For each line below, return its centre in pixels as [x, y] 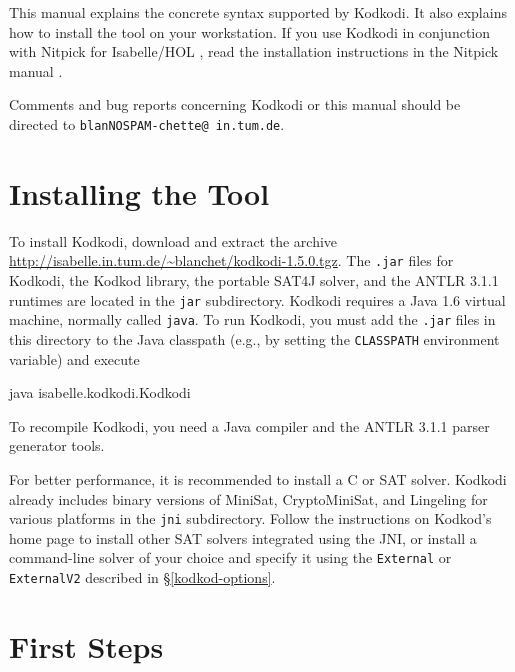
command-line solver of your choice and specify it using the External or [230, 557]
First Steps [86, 645]
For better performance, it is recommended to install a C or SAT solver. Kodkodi [258, 478]
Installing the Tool [139, 192]
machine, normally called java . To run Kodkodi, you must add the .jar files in [252, 319]
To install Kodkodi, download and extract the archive [173, 240]
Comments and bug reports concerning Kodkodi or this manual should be [235, 104]
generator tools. [57, 445]
